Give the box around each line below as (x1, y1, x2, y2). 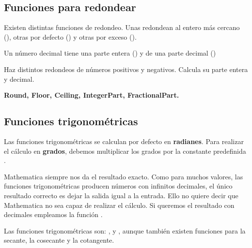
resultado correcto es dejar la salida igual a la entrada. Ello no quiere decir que (4, 190, 238, 200)
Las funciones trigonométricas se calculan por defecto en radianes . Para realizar (4, 136, 244, 146)
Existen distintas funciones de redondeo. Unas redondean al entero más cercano (4, 22, 240, 32)
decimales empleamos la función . (4, 209, 103, 219)
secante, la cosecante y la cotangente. (4, 235, 114, 245)
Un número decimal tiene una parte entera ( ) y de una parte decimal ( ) (4, 48, 216, 58)
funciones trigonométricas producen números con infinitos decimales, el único (4, 181, 233, 191)
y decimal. (4, 73, 34, 84)
